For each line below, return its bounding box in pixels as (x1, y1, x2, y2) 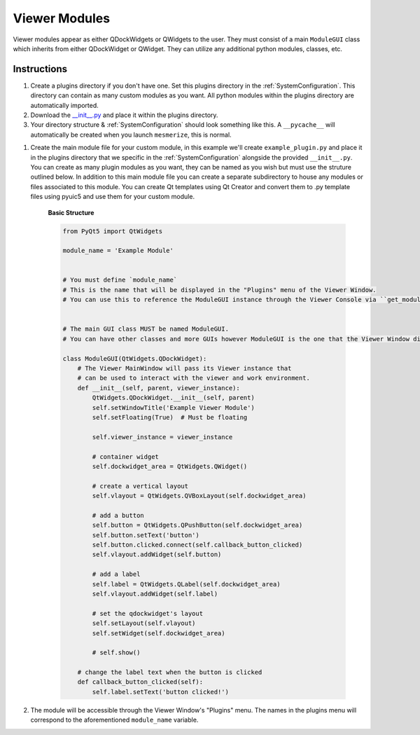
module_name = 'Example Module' (62, 247, 174, 255)
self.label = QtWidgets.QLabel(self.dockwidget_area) (92, 580, 281, 588)
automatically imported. (30, 101, 99, 109)
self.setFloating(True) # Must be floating (92, 413, 248, 421)
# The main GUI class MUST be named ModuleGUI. (62, 325, 229, 333)
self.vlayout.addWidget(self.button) (92, 551, 222, 558)
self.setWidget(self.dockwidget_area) (92, 629, 225, 637)
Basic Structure (48, 208, 94, 217)
